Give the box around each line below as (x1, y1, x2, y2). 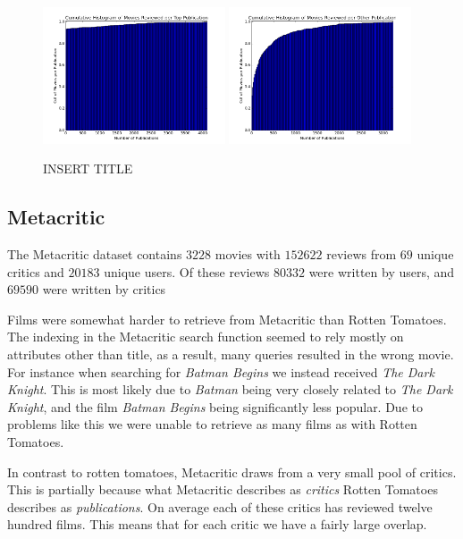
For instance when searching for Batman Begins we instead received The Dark (7, 362, 434, 381)
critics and (7, 262, 64, 281)
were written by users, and (308, 262, 455, 281)
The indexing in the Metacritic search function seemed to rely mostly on (7, 327, 404, 346)
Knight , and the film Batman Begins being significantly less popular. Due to (7, 397, 423, 416)
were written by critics (42, 280, 166, 299)
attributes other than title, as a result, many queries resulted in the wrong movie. (7, 344, 454, 363)
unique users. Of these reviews (104, 262, 270, 281)
